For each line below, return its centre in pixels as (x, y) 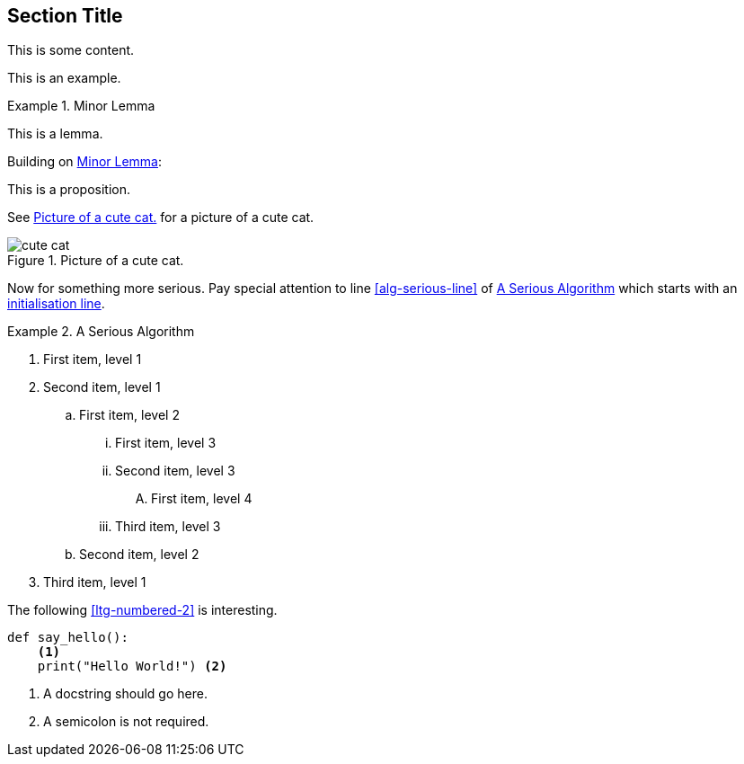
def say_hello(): (68, 638)
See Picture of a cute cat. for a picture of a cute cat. (161, 218)
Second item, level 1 (102, 387)
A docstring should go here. (125, 694)
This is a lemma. (55, 134)
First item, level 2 (129, 415)
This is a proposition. (69, 190)
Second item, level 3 (175, 471)
